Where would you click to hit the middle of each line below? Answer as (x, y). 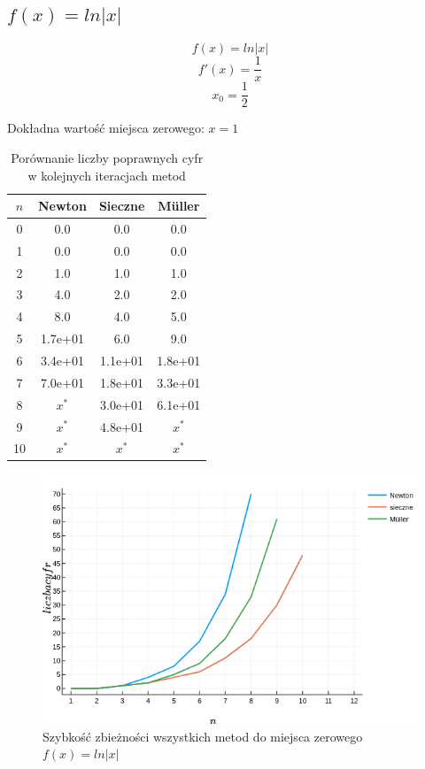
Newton (62, 206)
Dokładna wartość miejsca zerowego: (106, 128)
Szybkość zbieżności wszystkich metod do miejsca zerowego (203, 736)
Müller (179, 206)
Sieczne (122, 206)
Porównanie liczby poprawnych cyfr (107, 157)
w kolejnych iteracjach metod (107, 175)
